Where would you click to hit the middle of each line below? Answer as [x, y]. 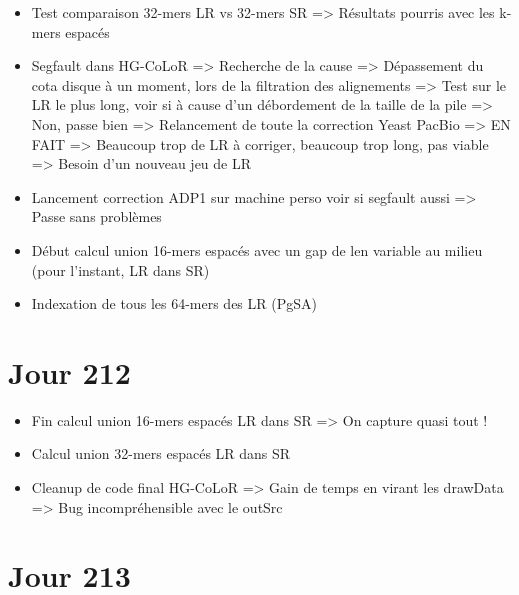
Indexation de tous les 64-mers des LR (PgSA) [174, 303]
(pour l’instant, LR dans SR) [120, 269]
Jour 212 [69, 371]
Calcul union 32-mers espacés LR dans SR [161, 453]
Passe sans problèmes [96, 216]
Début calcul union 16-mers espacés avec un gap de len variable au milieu [257, 249]
